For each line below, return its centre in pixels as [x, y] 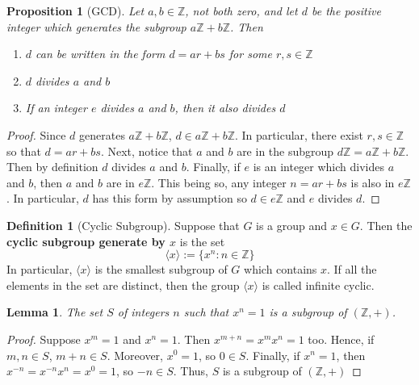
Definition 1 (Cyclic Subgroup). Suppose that [123, 225]
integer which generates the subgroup [96, 26]
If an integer [56, 108]
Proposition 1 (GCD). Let [75, 10]
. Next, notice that [147, 151]
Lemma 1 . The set [55, 312]
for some [250, 54]
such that [206, 312]
